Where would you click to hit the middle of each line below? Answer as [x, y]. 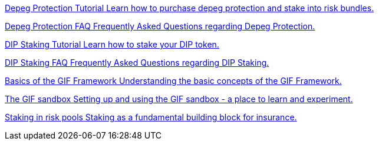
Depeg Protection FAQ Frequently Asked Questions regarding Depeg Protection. [160, 26]
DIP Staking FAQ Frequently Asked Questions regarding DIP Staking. [137, 63]
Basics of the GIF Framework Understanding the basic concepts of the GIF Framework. [173, 81]
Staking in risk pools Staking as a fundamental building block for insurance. [151, 117]
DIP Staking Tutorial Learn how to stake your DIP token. [112, 44]
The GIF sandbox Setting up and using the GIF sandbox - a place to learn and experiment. [179, 99]
